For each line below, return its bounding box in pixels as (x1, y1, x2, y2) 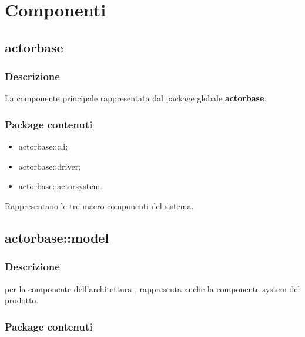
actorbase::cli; (18, 140, 68, 153)
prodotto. (5, 294, 39, 306)
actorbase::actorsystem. (18, 180, 103, 192)
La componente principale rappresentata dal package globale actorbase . (5, 92, 267, 104)
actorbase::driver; (18, 160, 81, 172)
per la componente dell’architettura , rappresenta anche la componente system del (5, 282, 300, 295)
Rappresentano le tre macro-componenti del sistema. (5, 199, 194, 212)
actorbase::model (5, 228, 109, 246)
